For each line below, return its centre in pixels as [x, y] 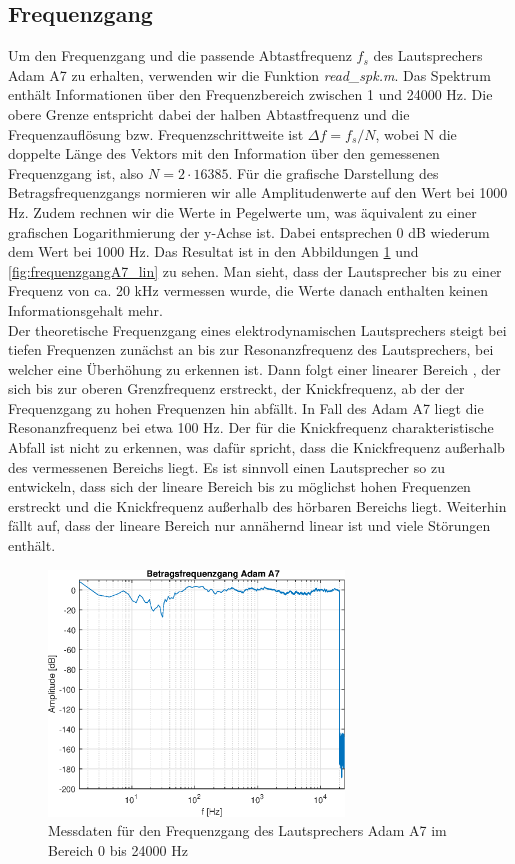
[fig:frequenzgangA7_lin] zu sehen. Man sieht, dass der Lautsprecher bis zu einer [255, 270]
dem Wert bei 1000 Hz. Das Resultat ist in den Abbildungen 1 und [213, 251]
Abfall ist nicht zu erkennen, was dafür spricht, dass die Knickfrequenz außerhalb [256, 447]
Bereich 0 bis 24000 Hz [118, 849]
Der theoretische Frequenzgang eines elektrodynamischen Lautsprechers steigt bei [257, 329]
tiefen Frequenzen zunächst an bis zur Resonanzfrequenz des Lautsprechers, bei [251, 349]
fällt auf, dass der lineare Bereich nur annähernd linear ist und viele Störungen [249, 525]
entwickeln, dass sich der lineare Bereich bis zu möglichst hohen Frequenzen [239, 486]
